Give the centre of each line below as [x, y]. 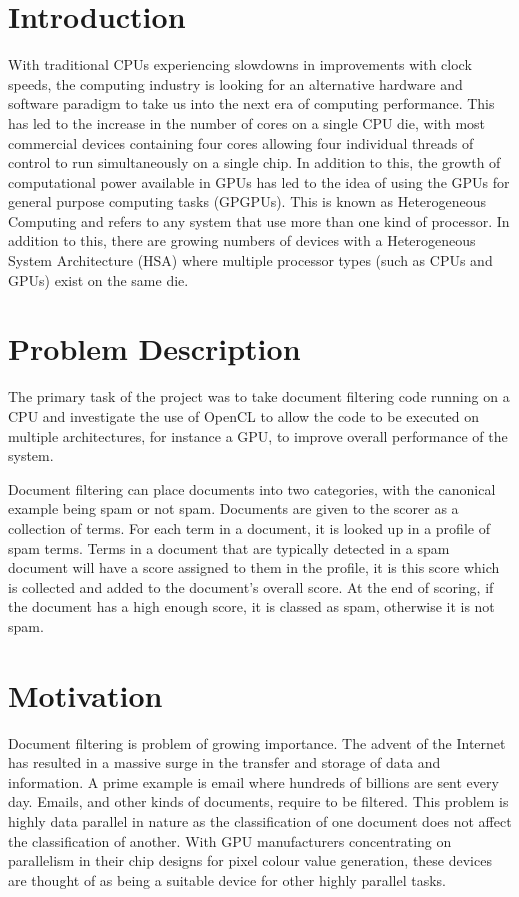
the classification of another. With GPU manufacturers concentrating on [230, 840]
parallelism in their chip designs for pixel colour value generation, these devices [250, 860]
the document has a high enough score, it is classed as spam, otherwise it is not [251, 606]
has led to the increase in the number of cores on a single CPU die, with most [247, 122]
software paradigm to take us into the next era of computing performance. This [251, 103]
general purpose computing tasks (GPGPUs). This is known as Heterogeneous [247, 201]
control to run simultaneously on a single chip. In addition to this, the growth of [254, 162]
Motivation [85, 694]
